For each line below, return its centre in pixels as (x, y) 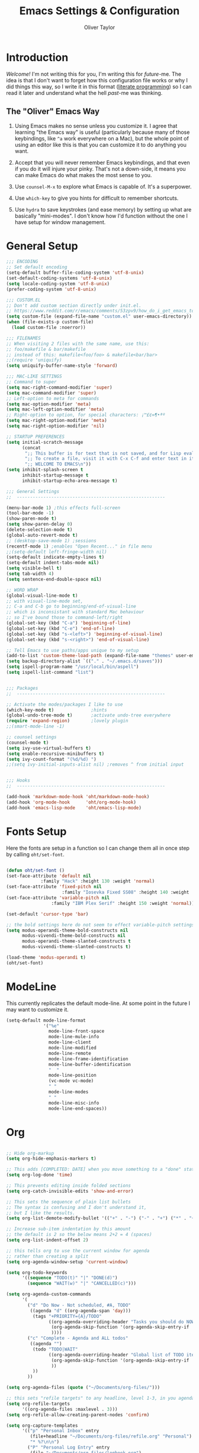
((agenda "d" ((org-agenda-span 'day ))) (81, 1311)
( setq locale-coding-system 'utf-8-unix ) (58, 284)
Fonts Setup (36, 831)
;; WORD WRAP (22, 590)
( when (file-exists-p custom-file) (50, 322)
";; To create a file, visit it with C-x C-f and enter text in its (111, 459)
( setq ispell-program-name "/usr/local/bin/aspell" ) (73, 667)
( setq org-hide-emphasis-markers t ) (51, 1159)
